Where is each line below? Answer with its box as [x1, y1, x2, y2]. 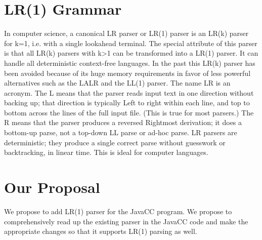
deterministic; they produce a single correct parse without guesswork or [4, 137, 226, 147]
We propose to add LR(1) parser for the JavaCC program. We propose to [4, 206, 232, 216]
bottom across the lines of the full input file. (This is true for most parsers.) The [4, 107, 254, 117]
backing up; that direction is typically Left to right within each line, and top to [4, 97, 250, 108]
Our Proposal [4, 177, 100, 197]
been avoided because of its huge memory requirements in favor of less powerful [4, 67, 251, 78]
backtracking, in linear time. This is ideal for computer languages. [4, 147, 208, 157]
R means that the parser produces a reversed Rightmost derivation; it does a [4, 117, 242, 128]
